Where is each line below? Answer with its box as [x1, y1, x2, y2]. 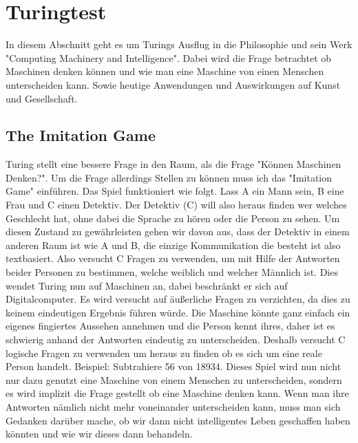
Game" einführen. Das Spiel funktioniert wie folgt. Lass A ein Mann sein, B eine [6, 184, 344, 198]
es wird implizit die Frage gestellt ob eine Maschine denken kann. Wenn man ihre [6, 386, 349, 400]
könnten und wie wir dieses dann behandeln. [6, 426, 193, 441]
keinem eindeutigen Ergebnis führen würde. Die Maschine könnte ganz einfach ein [6, 305, 350, 319]
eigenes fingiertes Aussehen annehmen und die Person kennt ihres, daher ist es [6, 318, 335, 333]
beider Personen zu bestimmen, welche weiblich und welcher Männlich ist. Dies [6, 265, 338, 279]
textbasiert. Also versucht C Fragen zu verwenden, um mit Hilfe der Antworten [6, 251, 340, 266]
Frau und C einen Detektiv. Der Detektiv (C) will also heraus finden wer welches [6, 197, 347, 212]
